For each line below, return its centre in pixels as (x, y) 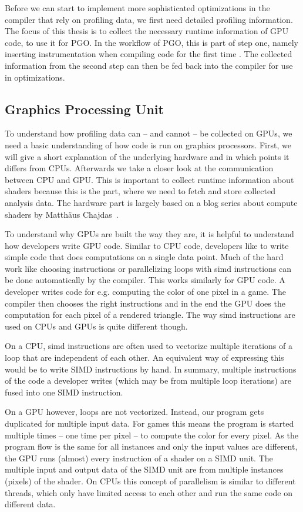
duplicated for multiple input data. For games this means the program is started (149, 423)
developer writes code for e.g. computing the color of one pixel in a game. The (145, 292)
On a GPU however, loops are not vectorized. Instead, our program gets (134, 412)
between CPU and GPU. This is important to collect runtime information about (149, 179)
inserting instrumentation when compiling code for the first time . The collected (149, 54)
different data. (30, 504)
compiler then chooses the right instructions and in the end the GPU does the (145, 303)
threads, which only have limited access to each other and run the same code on (149, 492)
